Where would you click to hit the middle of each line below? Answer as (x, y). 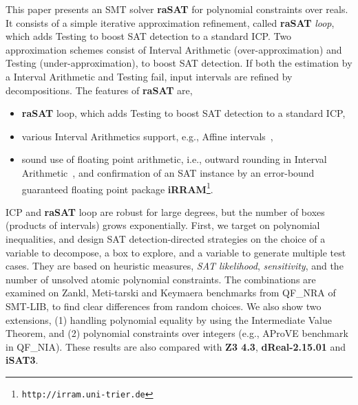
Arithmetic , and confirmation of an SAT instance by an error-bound (168, 172)
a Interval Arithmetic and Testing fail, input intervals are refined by (149, 76)
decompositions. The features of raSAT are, (99, 90)
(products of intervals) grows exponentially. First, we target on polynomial (163, 225)
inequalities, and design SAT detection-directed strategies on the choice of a (166, 238)
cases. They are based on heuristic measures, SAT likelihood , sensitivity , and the (175, 266)
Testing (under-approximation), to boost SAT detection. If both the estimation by (179, 63)
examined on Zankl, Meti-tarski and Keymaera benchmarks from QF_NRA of (171, 293)
